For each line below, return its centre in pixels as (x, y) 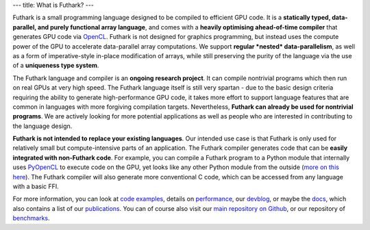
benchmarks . (32, 218)
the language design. (42, 126)
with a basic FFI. (36, 187)
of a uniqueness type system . (56, 66)
